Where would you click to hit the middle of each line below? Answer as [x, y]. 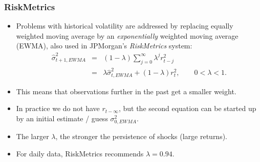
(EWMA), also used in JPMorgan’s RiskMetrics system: [104, 46]
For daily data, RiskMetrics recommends [80, 153]
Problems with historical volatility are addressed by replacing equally [125, 26]
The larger [32, 136]
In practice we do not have [58, 108]
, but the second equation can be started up [187, 108]
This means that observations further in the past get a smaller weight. [126, 91]
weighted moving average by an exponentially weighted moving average [127, 35]
